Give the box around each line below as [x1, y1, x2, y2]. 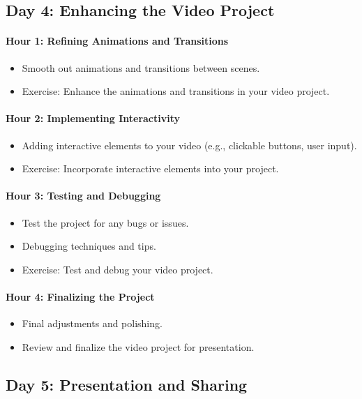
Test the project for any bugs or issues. [22, 215, 189, 229]
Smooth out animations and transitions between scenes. [22, 60, 260, 75]
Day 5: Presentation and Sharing [6, 373, 248, 395]
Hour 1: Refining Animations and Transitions [6, 33, 229, 48]
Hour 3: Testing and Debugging [6, 188, 161, 203]
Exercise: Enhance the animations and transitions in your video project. [22, 84, 330, 98]
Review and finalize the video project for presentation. [22, 339, 255, 354]
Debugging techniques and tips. [22, 239, 156, 253]
